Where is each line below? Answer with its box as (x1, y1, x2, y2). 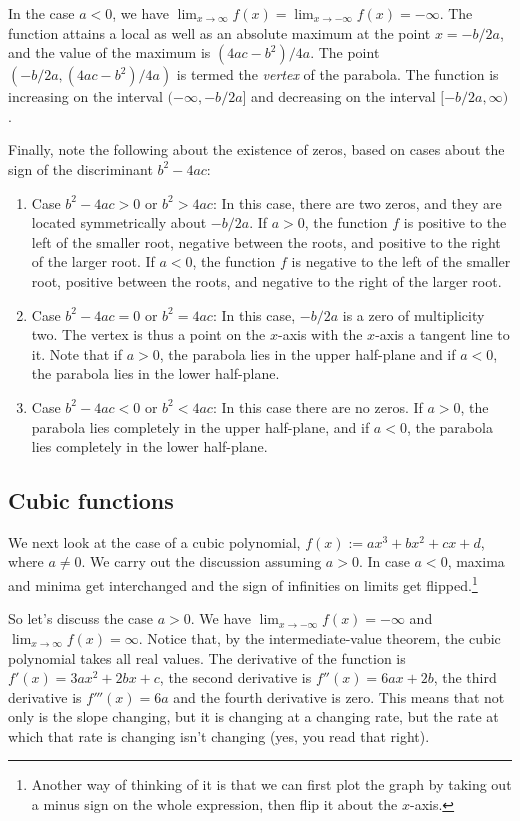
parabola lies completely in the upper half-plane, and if (31, 416, 370, 437)
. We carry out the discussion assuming (81, 551, 322, 572)
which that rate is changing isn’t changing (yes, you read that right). (8, 725, 430, 746)
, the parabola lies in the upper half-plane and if (159, 343, 456, 364)
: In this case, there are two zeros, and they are (212, 192, 502, 213)
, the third (433, 667, 497, 688)
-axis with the (277, 324, 363, 345)
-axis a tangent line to (375, 324, 510, 345)
